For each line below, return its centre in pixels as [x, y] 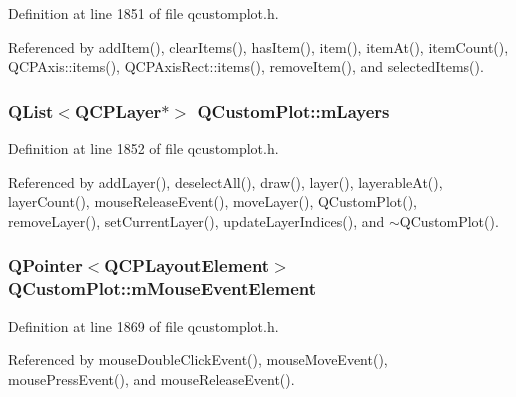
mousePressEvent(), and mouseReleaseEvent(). [151, 378]
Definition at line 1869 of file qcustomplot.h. [143, 325]
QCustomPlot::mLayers [293, 110]
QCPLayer [118, 110]
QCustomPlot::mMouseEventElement [162, 288]
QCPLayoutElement [187, 265]
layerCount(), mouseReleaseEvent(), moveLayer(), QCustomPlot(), [213, 201]
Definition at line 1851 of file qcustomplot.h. [143, 13]
